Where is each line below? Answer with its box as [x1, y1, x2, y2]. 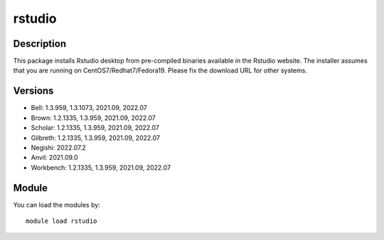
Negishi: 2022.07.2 [31, 143, 87, 152]
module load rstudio [26, 217, 97, 225]
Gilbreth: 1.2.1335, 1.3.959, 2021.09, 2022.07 [31, 133, 160, 142]
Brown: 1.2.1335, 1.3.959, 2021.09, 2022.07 [31, 114, 156, 122]
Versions [13, 85, 54, 97]
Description [13, 38, 67, 50]
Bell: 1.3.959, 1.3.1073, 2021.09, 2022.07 [31, 104, 147, 112]
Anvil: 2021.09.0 [31, 153, 78, 162]
